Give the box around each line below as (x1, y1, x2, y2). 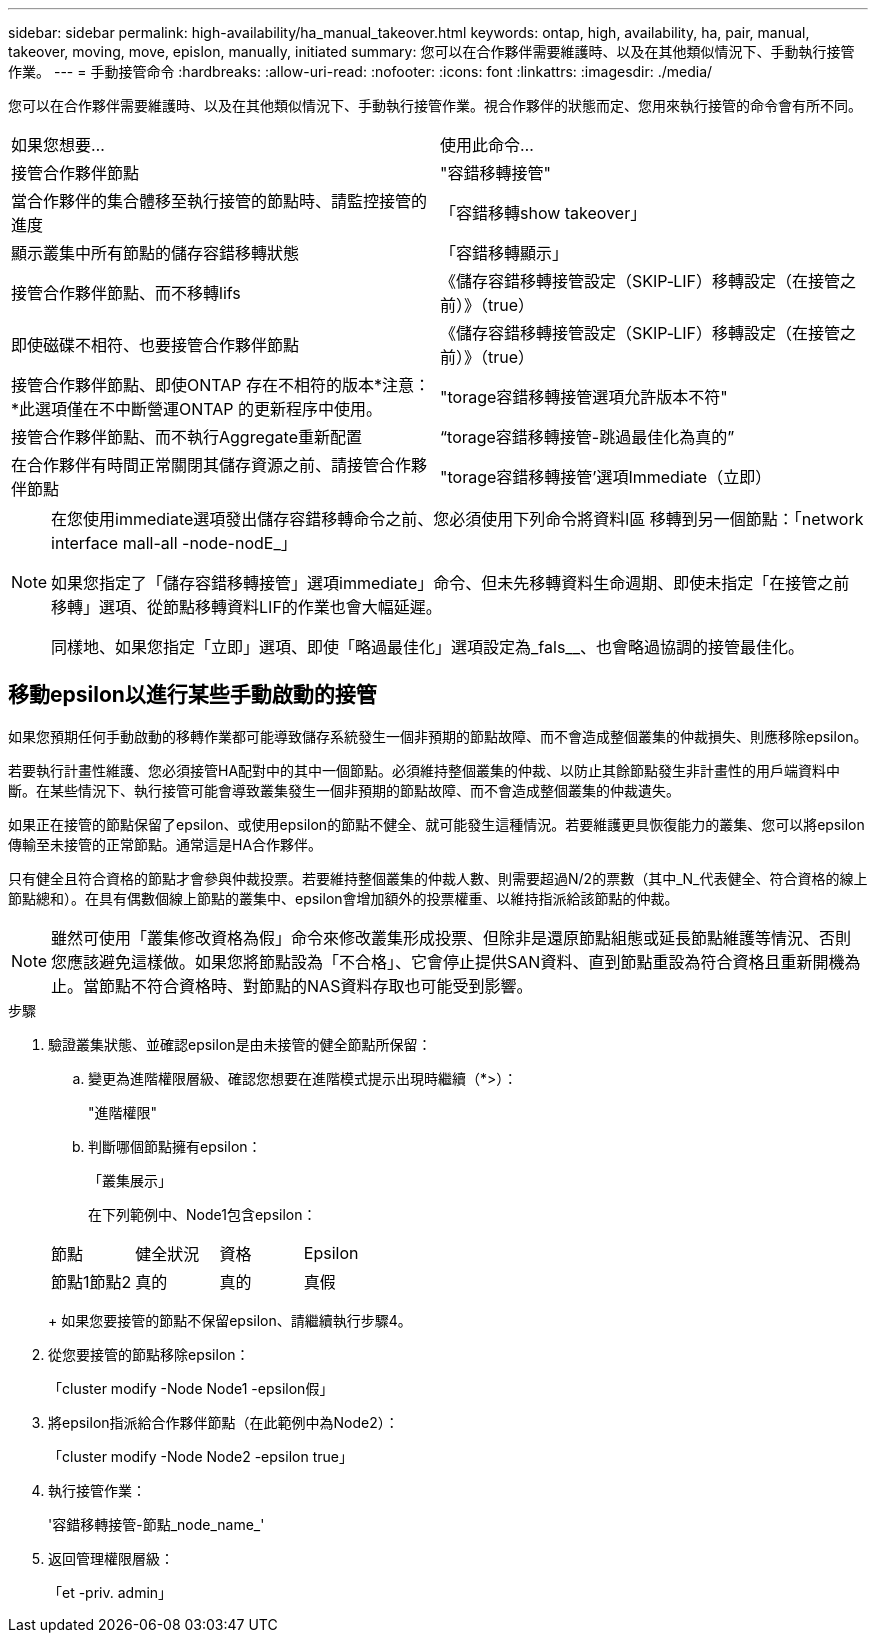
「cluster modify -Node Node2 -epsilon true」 (48, 1447, 353, 1465)
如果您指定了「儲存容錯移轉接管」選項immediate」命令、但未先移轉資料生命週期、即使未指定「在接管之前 (51, 573, 850, 593)
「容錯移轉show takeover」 (440, 203, 647, 223)
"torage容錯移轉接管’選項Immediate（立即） (440, 467, 772, 487)
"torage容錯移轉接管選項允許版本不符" (440, 387, 728, 407)
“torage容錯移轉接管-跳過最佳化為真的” (440, 427, 735, 447)
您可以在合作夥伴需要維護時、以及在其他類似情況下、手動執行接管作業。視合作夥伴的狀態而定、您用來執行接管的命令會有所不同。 (8, 97, 862, 114)
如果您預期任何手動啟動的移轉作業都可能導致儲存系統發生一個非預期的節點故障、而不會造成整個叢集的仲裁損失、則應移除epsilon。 (8, 727, 868, 745)
